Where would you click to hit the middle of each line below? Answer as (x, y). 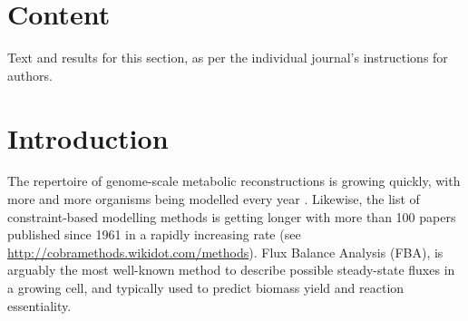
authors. (30, 75)
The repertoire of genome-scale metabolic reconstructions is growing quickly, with (234, 181)
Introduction (88, 137)
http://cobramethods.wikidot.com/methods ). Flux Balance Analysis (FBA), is (225, 252)
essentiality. (39, 305)
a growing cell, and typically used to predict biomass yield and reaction (206, 287)
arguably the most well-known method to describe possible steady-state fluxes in (231, 270)
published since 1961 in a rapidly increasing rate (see (154, 234)
